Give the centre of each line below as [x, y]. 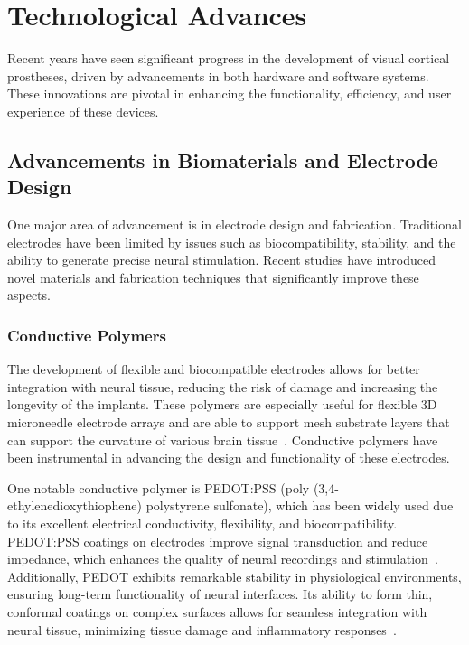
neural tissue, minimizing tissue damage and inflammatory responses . [202, 629]
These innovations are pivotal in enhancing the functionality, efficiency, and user [230, 93]
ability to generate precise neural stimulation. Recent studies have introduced [221, 260]
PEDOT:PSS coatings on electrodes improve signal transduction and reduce [218, 541]
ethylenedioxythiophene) [75, 505]
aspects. [29, 295]
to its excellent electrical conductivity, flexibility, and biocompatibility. [202, 523]
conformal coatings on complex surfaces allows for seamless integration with [217, 612]
